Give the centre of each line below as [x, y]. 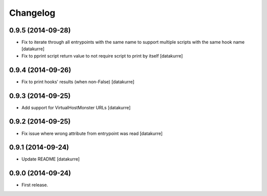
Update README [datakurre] [51, 159]
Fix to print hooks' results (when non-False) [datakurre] [78, 82]
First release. [35, 185]
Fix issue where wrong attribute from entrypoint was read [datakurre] [92, 133]
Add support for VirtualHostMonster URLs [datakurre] [76, 107]
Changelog [32, 13]
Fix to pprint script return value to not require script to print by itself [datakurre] [102, 56]
